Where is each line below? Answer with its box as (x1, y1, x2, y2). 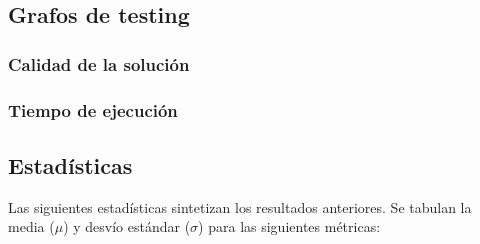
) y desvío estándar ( (63, 216, 191, 237)
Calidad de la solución (8, 51, 190, 76)
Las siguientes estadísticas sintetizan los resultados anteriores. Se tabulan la (8, 196, 472, 217)
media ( (8, 216, 55, 237)
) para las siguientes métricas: (198, 216, 381, 237)
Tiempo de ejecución (8, 97, 178, 122)
